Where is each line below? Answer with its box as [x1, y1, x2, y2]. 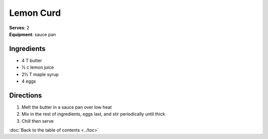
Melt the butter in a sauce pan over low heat [21, 104, 112, 110]
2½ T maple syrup [21, 71, 59, 77]
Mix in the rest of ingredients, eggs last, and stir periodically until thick [21, 111, 165, 117]
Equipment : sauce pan [9, 31, 57, 37]
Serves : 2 [9, 25, 30, 31]
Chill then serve [21, 118, 54, 124]
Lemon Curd [9, 7, 61, 18]
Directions [9, 91, 42, 99]
